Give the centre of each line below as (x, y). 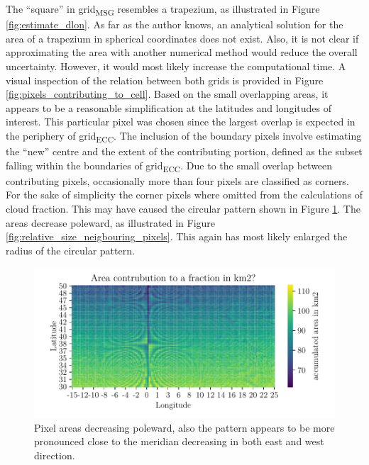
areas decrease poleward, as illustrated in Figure (111, 222)
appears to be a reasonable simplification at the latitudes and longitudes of (169, 107)
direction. (55, 455)
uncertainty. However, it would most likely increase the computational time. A (176, 66)
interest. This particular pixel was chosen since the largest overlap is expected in (181, 122)
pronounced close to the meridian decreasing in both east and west (179, 441)
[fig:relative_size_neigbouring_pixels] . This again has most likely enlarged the (177, 236)
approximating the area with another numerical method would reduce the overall (182, 52)
